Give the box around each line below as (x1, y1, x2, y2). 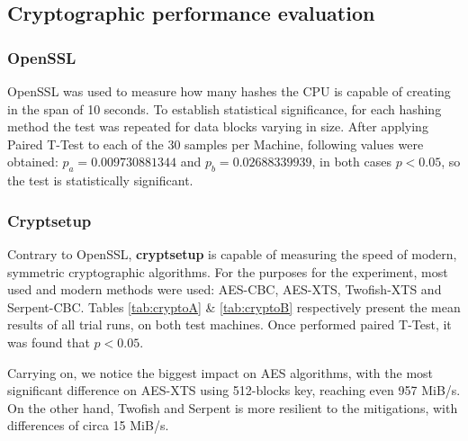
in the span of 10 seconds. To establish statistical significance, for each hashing (7, 99, 442, 118)
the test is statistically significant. (7, 171, 193, 190)
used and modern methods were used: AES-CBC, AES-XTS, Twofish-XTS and (7, 280, 442, 299)
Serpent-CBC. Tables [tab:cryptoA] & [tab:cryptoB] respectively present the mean (7, 297, 461, 316)
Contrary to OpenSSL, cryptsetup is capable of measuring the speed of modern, (7, 244, 457, 263)
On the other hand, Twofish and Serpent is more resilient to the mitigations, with (7, 398, 458, 417)
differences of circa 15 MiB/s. (7, 416, 169, 435)
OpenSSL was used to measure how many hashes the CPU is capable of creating (7, 82, 451, 100)
